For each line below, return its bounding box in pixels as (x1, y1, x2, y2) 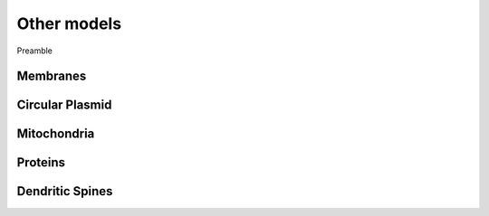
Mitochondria (16, 127, 95, 142)
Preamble (16, 45, 53, 56)
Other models (16, 14, 122, 33)
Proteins (16, 155, 66, 171)
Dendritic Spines (16, 183, 113, 199)
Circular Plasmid (16, 98, 112, 113)
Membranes (16, 69, 87, 84)
